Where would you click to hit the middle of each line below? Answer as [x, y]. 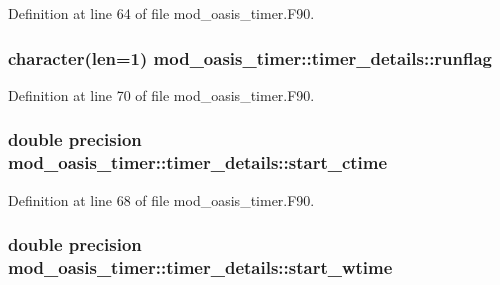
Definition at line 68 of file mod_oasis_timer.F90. [161, 199]
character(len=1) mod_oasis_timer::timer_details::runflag [250, 57]
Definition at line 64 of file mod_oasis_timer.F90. [161, 13]
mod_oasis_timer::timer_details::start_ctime [198, 162]
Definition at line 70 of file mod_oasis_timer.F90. [161, 94]
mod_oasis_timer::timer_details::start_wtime [200, 266]
